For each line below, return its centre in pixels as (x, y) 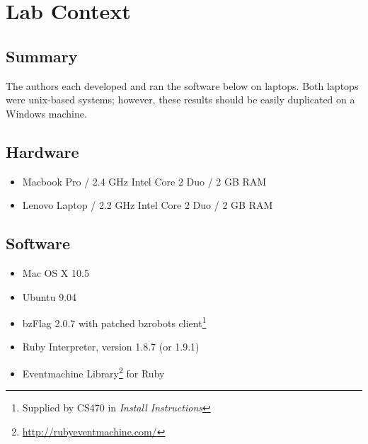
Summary (42, 56)
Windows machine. (46, 113)
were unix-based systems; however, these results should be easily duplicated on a (180, 99)
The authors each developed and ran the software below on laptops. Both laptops (182, 85)
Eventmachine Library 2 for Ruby (93, 372)
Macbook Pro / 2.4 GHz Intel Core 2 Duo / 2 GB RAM (144, 181)
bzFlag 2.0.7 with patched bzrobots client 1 (114, 322)
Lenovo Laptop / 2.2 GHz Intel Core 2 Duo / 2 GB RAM (148, 205)
